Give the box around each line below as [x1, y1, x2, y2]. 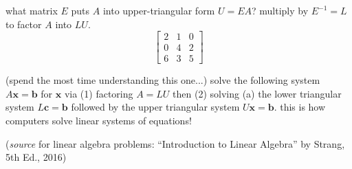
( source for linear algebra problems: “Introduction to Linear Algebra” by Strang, [5, 136, 345, 150]
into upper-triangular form [102, 3, 215, 17]
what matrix [5, 3, 58, 17]
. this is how [274, 100, 326, 114]
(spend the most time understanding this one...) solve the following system [5, 73, 320, 87]
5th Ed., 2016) [5, 150, 67, 164]
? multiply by [252, 3, 309, 17]
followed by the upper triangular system [71, 100, 240, 114]
